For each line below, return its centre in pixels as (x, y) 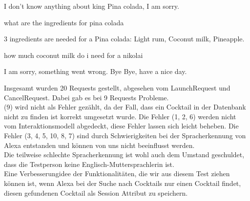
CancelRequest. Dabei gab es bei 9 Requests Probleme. (86, 97)
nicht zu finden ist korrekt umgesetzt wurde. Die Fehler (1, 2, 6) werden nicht (120, 116)
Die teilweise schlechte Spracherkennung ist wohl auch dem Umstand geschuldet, (124, 155)
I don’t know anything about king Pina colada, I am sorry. (92, 6)
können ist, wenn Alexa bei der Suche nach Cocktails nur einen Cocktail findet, (123, 183)
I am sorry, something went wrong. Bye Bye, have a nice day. (95, 71)
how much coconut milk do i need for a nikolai (73, 55)
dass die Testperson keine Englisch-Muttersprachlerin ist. (89, 164)
